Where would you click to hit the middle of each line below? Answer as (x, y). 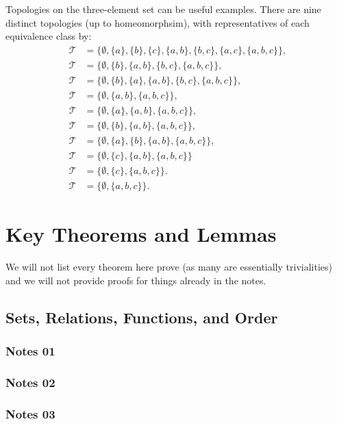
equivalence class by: (49, 36)
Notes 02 (30, 382)
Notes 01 (30, 351)
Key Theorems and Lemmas (141, 234)
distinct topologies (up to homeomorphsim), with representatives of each (158, 22)
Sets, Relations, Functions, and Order (142, 317)
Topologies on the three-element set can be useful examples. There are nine (163, 9)
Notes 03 (30, 413)
